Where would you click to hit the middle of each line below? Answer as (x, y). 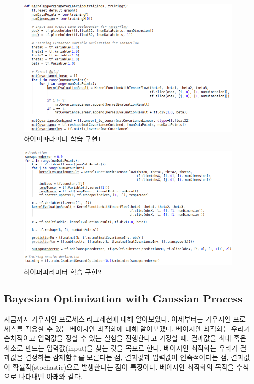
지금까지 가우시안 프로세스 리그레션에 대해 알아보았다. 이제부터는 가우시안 (117, 318)
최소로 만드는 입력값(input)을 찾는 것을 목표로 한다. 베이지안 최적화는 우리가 (121, 347)
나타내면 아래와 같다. (51, 376)
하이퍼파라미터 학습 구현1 (63, 139)
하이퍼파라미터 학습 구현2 (63, 272)
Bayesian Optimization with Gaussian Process (123, 298)
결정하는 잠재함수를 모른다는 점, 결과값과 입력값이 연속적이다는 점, (127, 357)
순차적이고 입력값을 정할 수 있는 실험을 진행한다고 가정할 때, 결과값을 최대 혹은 (125, 338)
